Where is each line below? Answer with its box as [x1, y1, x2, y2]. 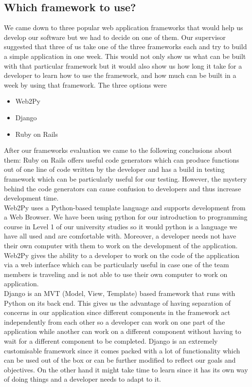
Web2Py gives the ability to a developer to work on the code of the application [4, 250, 240, 260]
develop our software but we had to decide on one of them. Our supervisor [4, 32, 226, 42]
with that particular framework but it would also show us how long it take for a [4, 60, 242, 71]
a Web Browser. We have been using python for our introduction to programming [4, 212, 248, 222]
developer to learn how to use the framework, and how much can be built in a [4, 70, 236, 80]
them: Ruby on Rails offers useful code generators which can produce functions [4, 154, 239, 165]
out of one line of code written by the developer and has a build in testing [4, 164, 225, 174]
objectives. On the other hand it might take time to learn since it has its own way [4, 364, 248, 374]
